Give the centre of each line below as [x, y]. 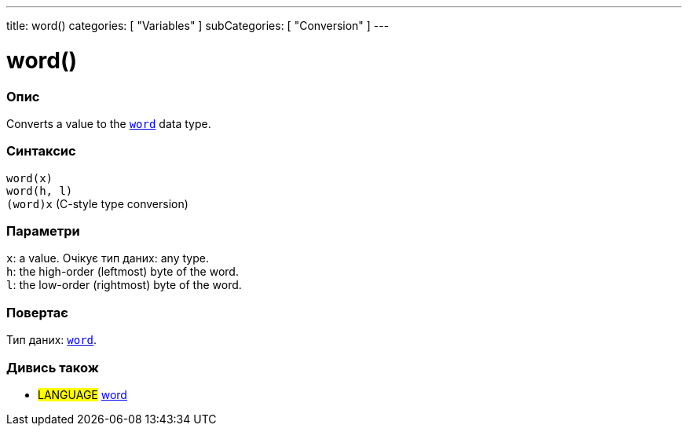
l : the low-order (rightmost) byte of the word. [124, 285]
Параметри [43, 231]
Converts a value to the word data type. [109, 123]
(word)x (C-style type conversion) [97, 203]
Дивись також [53, 367]
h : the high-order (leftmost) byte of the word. [123, 272]
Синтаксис [41, 151]
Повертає [37, 312]
